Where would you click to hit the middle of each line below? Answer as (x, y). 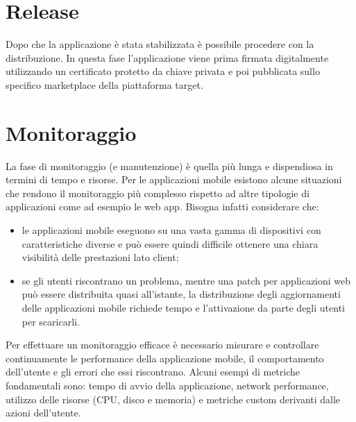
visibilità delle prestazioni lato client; (100, 257)
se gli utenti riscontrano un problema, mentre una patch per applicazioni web (186, 280)
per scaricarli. (51, 321)
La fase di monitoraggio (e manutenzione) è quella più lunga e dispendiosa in (169, 166)
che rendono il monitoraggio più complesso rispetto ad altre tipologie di (158, 193)
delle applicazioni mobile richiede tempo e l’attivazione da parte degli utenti (183, 307)
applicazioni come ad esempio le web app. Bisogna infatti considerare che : (162, 206)
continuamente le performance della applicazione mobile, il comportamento (165, 358)
